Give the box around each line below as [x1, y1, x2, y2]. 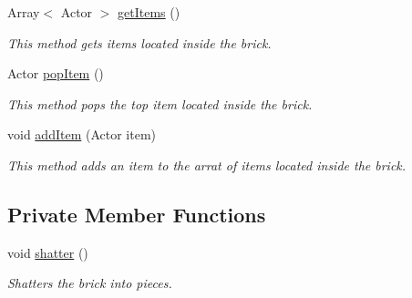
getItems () [118, 3, 180, 21]
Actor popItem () [7, 64, 104, 83]
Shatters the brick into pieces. [7, 273, 172, 293]
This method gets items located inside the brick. [7, 33, 272, 52]
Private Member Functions [7, 200, 266, 228]
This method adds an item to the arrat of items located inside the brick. [7, 155, 407, 174]
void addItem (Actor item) [7, 125, 156, 144]
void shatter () [7, 242, 88, 262]
